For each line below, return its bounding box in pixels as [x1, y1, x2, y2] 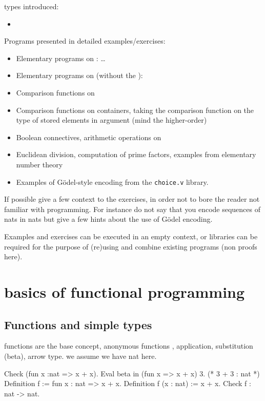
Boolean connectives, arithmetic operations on [16, 131, 161, 142]
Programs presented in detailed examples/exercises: [4, 35, 166, 46]
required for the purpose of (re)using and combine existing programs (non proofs [4, 241, 257, 252]
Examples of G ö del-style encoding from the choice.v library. [16, 176, 209, 187]
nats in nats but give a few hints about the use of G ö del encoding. [4, 214, 213, 224]
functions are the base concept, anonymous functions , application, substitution [4, 340, 253, 351]
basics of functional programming [4, 281, 245, 302]
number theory [16, 159, 63, 169]
